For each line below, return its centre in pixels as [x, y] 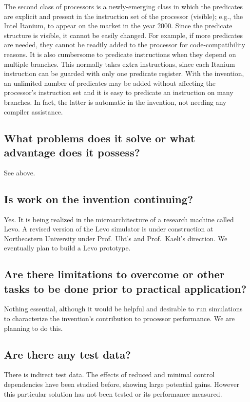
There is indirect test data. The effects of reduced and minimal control [109, 374]
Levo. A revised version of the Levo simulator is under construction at [109, 229]
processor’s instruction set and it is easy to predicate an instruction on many [119, 92]
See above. [19, 172]
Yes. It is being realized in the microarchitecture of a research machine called [119, 219]
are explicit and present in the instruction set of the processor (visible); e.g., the [124, 16]
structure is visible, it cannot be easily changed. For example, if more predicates [123, 35]
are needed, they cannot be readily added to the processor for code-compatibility [125, 45]
